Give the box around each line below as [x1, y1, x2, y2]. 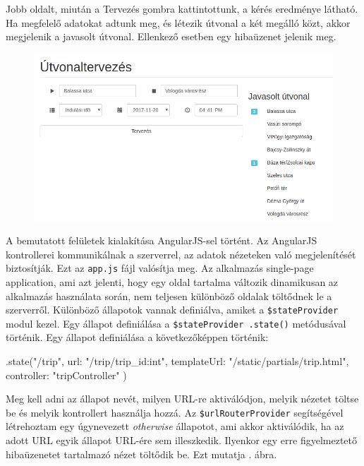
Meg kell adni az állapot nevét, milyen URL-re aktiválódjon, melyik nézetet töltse [6, 391, 359, 406]
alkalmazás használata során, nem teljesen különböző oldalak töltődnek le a [6, 288, 332, 303]
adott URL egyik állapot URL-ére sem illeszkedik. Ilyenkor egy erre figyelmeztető [6, 433, 358, 448]
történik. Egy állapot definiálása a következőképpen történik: [6, 330, 269, 345]
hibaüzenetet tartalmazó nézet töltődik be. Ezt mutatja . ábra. [6, 446, 277, 461]
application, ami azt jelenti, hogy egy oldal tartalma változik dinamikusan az [6, 274, 339, 289]
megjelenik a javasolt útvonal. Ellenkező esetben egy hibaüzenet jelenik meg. [6, 29, 336, 44]
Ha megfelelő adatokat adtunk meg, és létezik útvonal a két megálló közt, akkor [6, 15, 351, 30]
